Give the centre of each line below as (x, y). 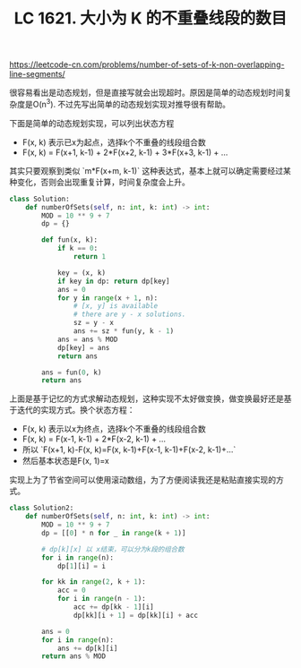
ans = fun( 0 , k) (72, 373)
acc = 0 (72, 591)
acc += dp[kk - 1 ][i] (113, 607)
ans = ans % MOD (87, 339)
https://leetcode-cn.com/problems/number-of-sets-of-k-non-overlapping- (147, 64)
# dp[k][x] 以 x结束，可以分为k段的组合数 (113, 549)
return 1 (89, 257)
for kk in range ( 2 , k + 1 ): (94, 582)
